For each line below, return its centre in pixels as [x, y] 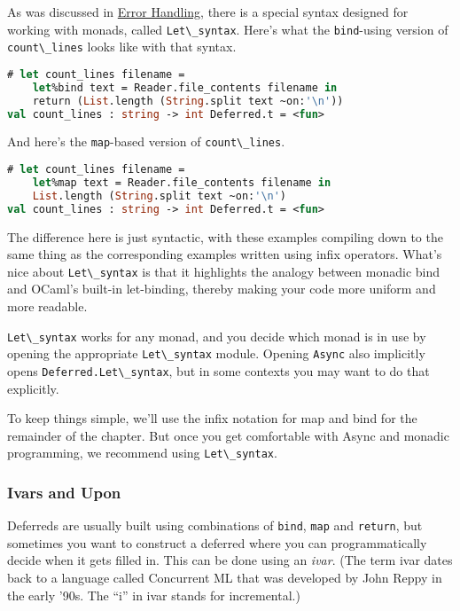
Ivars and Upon [64, 492]
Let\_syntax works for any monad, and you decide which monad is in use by [217, 336]
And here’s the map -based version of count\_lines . [146, 141]
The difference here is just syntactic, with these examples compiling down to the [225, 236]
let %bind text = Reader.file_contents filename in [185, 87]
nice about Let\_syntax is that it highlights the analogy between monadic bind [224, 271]
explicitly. [33, 388]
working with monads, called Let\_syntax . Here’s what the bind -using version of [228, 29]
